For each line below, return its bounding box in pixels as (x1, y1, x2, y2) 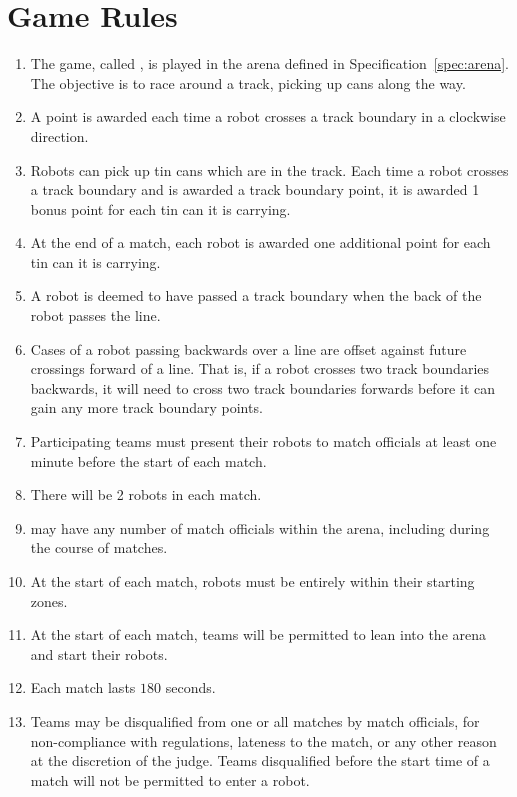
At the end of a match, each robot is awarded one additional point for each (30, 232, 491, 253)
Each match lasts (30, 677, 136, 698)
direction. (30, 125, 89, 146)
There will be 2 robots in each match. (30, 484, 262, 505)
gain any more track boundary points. (30, 397, 263, 418)
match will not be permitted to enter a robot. (30, 769, 310, 790)
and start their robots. (30, 643, 168, 664)
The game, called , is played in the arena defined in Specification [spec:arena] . (30, 53, 510, 74)
